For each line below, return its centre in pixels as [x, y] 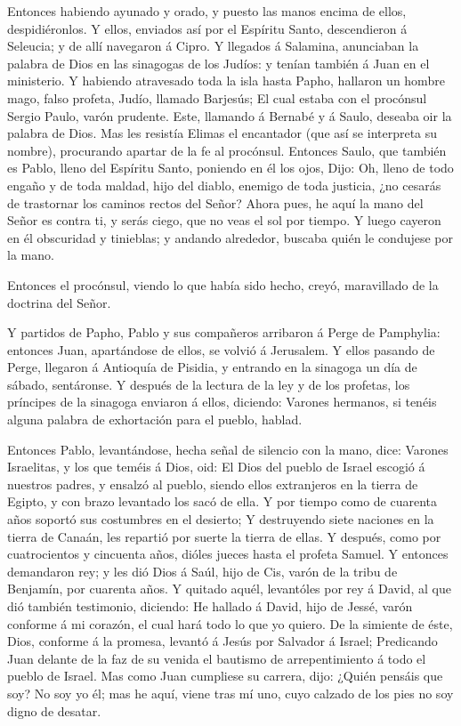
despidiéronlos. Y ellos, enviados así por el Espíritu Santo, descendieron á [207, 28]
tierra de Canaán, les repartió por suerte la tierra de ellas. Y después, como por [224, 536]
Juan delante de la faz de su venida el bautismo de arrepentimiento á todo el [217, 658]
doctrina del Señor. [59, 302]
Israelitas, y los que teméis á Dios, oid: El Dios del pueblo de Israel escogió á [216, 467]
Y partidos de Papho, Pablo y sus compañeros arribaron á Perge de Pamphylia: [224, 332]
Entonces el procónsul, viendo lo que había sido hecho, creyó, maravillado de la [223, 284]
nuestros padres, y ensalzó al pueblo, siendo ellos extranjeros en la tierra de [213, 484]
